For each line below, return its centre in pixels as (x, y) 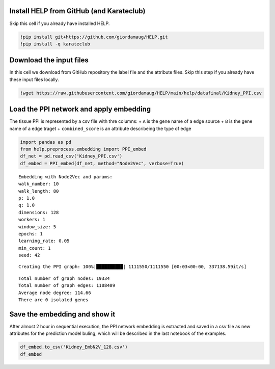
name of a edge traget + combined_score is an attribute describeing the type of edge (100, 128)
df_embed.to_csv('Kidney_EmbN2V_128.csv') (74, 347)
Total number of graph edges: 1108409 (67, 286)
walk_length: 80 (39, 191)
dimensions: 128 (39, 212)
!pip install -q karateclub (55, 44)
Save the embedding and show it (62, 314)
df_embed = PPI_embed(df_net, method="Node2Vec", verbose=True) (102, 163)
